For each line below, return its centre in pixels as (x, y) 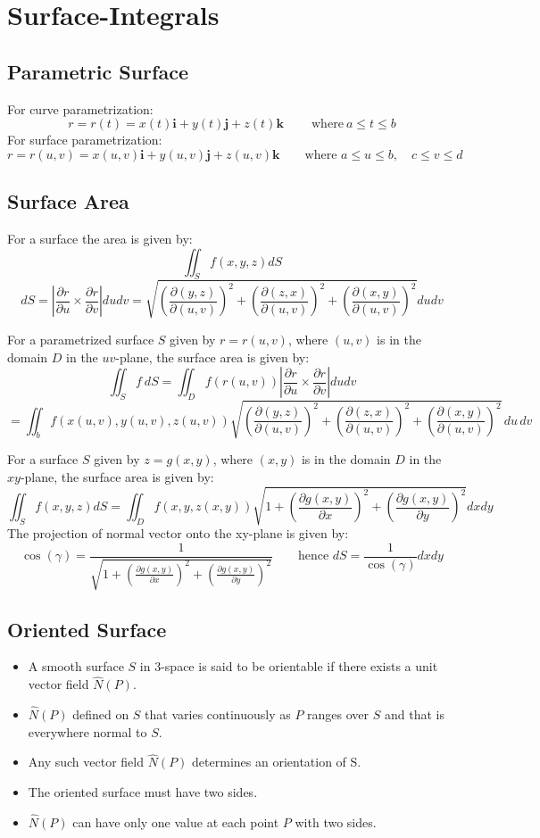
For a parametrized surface (81, 339)
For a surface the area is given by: (100, 238)
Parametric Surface (98, 71)
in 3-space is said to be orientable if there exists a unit (289, 666)
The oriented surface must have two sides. (143, 792)
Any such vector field (86, 762)
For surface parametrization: (85, 140)
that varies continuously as (218, 714)
